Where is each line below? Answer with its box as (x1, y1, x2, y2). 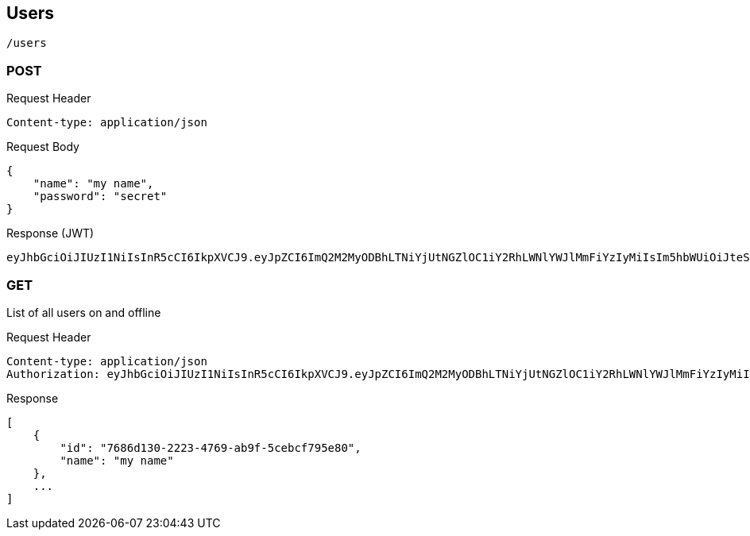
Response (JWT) (6, 226, 95, 241)
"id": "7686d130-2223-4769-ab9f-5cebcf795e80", (60, 441, 361, 454)
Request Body (6, 140, 79, 154)
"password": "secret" (33, 190, 168, 203)
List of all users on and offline (6, 305, 161, 319)
